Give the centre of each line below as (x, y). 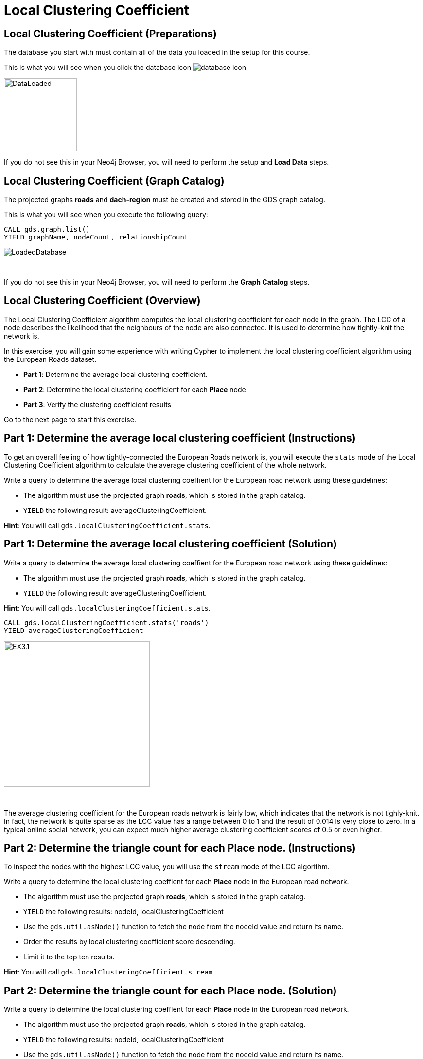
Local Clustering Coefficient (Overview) (102, 301)
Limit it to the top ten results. (69, 957)
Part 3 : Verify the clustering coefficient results (97, 404)
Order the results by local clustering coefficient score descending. (129, 942)
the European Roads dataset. (50, 359)
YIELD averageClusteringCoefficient (74, 630)
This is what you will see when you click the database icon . (126, 68)
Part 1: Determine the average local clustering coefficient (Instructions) (180, 438)
